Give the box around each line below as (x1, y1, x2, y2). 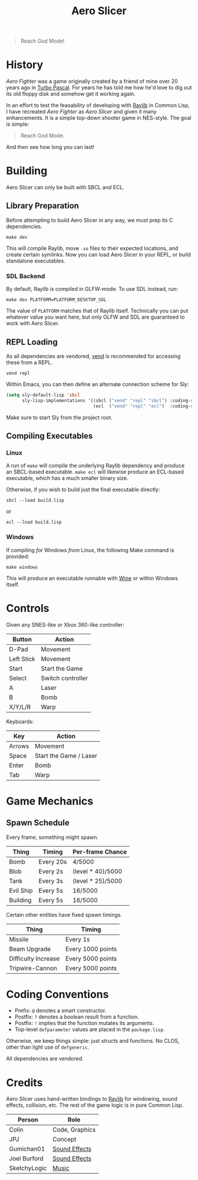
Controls (6, 601, 49, 615)
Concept (52, 1135, 77, 1143)
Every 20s (38, 857, 67, 865)
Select (9, 674, 27, 682)
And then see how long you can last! (6, 144, 95, 151)
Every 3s (38, 877, 64, 885)
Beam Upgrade (9, 945, 51, 953)
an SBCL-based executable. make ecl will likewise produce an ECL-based (6, 468, 184, 475)
